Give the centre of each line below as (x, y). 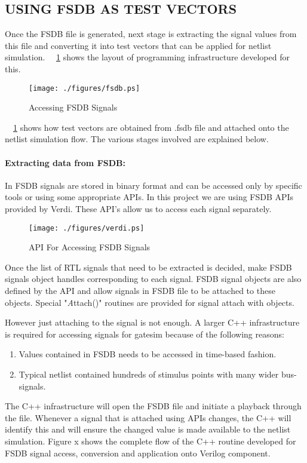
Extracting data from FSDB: (65, 162)
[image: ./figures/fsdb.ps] (85, 88)
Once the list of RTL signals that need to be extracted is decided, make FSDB (148, 267)
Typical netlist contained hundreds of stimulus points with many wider (149, 374)
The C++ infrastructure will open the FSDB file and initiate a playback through (153, 406)
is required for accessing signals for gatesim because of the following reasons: (145, 334)
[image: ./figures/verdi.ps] (87, 228)
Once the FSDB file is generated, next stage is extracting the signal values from (151, 34)
